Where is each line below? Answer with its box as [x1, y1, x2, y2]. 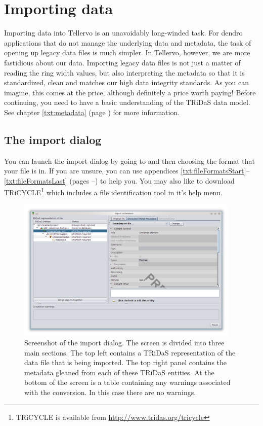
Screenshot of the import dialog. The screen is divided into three [24, 337, 225, 347]
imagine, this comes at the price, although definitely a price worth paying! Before [4, 87, 256, 97]
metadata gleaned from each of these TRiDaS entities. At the [24, 367, 214, 377]
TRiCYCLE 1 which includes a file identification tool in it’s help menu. [4, 186, 223, 198]
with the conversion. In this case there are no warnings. [24, 386, 196, 397]
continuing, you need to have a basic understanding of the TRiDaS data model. [4, 97, 250, 108]
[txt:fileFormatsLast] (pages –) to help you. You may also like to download [4, 175, 235, 186]
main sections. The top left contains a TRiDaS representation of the [24, 347, 236, 358]
